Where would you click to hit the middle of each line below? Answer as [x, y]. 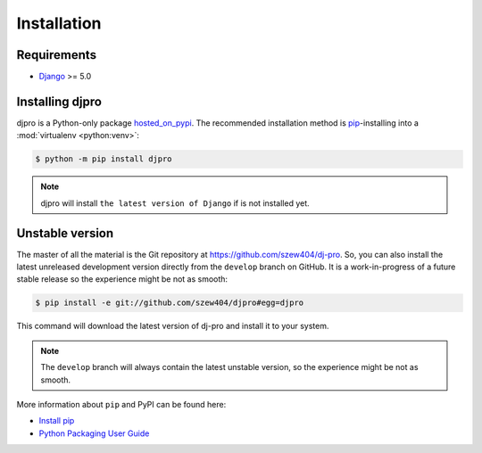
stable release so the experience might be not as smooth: [122, 279]
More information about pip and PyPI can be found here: [121, 404]
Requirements [57, 55]
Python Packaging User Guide [94, 433]
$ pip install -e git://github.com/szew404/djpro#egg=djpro [170, 303]
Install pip [57, 421]
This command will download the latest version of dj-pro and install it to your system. [173, 326]
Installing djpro [59, 101]
